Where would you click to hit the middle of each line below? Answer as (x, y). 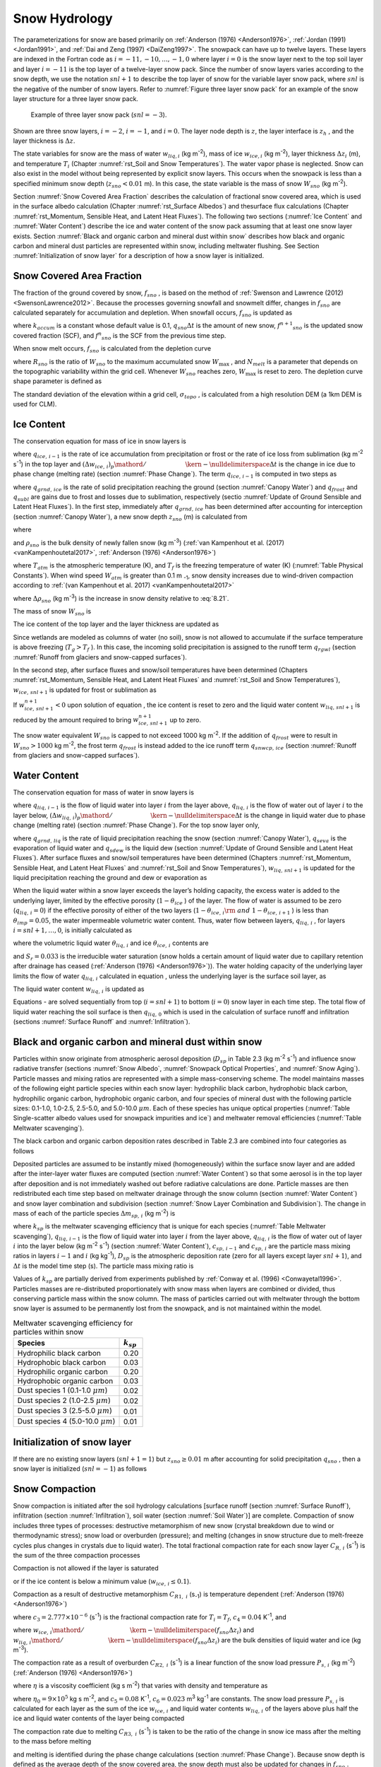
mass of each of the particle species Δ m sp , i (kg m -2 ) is (94, 1214)
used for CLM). (35, 404)
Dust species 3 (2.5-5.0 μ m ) (65, 1411)
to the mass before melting (52, 1742)
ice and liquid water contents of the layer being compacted (99, 1718)
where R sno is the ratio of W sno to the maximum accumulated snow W (116, 362)
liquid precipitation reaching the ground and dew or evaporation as (110, 878)
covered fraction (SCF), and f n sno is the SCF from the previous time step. (120, 336)
